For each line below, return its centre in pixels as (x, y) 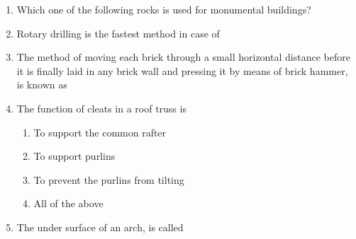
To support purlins (74, 156)
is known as (42, 84)
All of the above (68, 203)
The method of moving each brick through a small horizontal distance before (183, 57)
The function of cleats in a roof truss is (101, 108)
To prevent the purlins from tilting (109, 179)
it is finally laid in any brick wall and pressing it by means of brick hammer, (182, 70)
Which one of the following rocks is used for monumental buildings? (164, 9)
